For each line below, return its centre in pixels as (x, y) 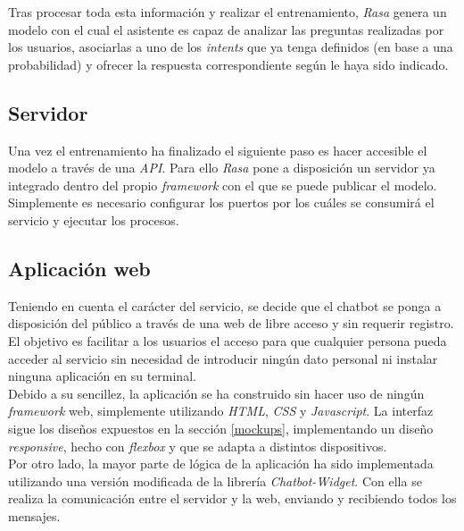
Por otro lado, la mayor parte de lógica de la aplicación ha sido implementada (221, 464)
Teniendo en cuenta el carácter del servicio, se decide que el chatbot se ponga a (225, 305)
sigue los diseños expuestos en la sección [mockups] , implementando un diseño (221, 428)
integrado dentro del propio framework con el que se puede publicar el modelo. (223, 185)
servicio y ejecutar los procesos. (94, 219)
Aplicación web (79, 268)
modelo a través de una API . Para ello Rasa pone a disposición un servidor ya (222, 168)
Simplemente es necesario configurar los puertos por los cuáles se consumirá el (221, 202)
